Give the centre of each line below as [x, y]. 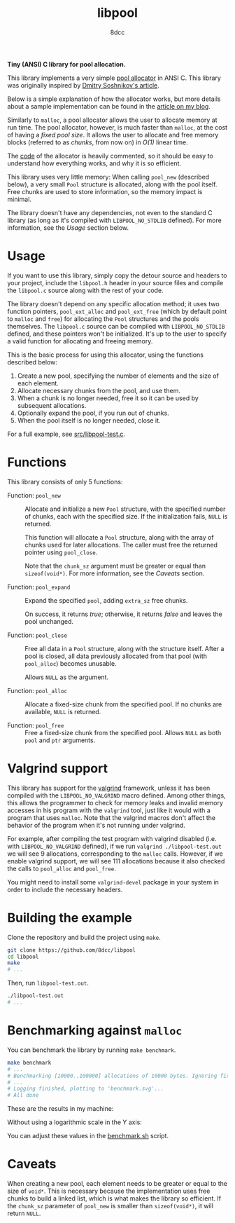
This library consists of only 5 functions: [65, 481]
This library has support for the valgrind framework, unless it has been [109, 788]
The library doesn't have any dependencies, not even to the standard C [110, 212]
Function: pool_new [34, 495]
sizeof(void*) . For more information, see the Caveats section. [115, 573]
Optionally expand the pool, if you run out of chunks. [93, 413]
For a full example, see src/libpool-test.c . [66, 434]
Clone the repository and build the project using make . [84, 937]
